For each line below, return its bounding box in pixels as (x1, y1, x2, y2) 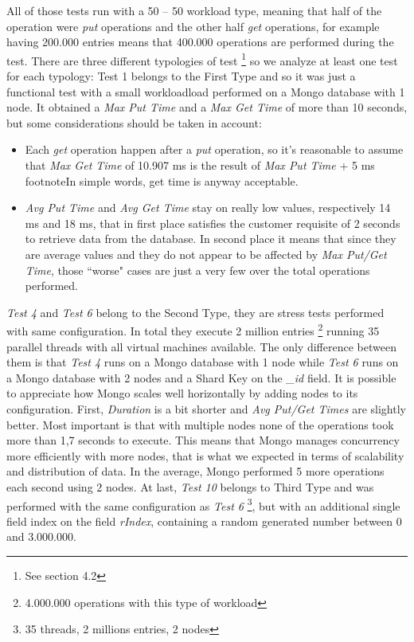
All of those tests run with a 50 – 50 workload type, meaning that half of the (6, 2, 382, 18)
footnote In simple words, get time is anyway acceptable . (25, 172, 299, 189)
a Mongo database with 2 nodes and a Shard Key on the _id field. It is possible (6, 369, 396, 386)
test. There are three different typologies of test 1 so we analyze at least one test (6, 49, 398, 69)
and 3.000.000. (6, 528, 76, 545)
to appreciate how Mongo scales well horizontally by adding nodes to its (6, 385, 358, 401)
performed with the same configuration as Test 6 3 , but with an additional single (6, 495, 400, 514)
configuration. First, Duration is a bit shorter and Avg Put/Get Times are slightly (6, 400, 406, 417)
